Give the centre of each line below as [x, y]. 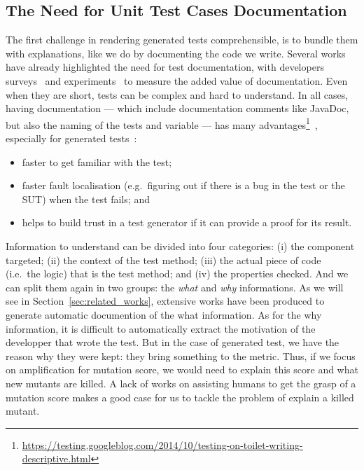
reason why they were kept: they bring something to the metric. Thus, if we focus [181, 355]
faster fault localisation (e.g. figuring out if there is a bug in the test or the [183, 185]
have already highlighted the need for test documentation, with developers [165, 67]
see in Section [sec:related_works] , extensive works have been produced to [165, 301]
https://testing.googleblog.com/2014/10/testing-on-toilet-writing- [162, 444]
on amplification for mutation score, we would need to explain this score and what [182, 369]
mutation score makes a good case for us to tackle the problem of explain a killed [180, 397]
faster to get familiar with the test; [97, 161]
